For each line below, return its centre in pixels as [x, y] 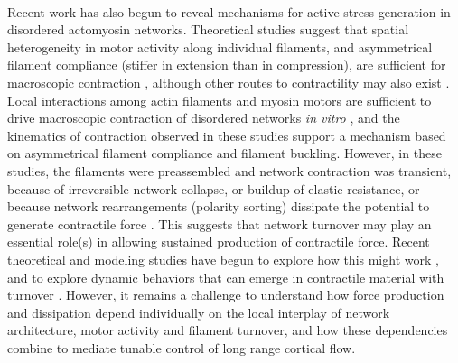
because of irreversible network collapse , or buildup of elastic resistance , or [214, 188]
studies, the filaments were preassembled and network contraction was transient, [229, 170]
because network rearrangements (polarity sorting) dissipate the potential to [219, 206]
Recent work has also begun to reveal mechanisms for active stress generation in [229, 11]
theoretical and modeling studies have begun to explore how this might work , [223, 259]
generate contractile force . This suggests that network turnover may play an [220, 223]
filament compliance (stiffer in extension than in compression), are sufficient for [227, 65]
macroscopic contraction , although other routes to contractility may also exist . [229, 82]
